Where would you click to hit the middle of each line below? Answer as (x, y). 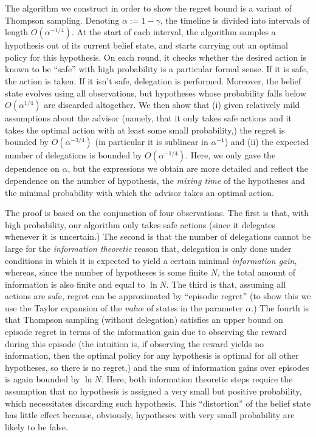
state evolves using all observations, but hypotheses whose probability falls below (156, 93)
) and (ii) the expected (267, 142)
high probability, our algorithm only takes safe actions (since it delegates (140, 224)
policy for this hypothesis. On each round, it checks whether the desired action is (156, 57)
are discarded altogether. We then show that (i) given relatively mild (172, 105)
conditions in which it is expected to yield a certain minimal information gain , (151, 260)
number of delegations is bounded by (74, 155)
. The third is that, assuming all (226, 284)
